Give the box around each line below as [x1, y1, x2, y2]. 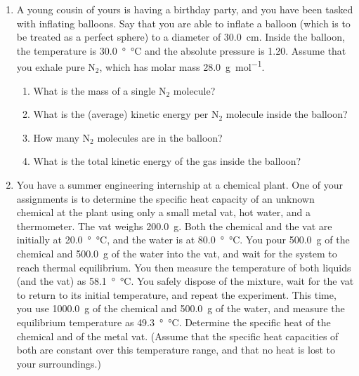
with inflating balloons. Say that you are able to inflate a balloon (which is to [16, 15, 351, 30]
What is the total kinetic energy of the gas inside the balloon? [33, 154, 301, 168]
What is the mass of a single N [33, 83, 167, 98]
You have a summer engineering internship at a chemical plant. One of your [16, 177, 344, 192]
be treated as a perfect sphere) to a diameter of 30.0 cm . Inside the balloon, [16, 29, 345, 44]
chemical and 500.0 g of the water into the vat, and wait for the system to [16, 246, 337, 260]
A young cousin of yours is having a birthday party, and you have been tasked [16, 2, 353, 16]
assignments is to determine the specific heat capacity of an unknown [16, 191, 315, 206]
